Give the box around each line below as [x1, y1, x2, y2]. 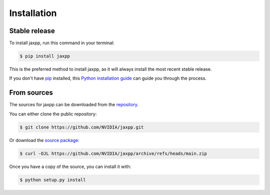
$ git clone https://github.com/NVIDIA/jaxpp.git [19, 124, 144, 130]
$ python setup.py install [19, 177, 86, 182]
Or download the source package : [9, 137, 79, 143]
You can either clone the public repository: [9, 111, 97, 117]
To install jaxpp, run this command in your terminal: [9, 40, 114, 46]
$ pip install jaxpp [19, 53, 70, 59]
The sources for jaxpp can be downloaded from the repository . [9, 102, 139, 108]
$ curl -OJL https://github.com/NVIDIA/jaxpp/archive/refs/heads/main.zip [19, 150, 207, 156]
